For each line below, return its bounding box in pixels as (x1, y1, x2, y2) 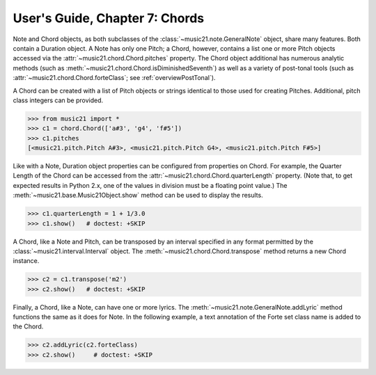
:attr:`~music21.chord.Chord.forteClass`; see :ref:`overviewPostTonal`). (13, 74, 216, 82)
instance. (13, 257, 40, 265)
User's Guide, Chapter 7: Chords (13, 10, 205, 26)
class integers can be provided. (13, 96, 104, 104)
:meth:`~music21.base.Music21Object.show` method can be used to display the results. (13, 191, 264, 200)
